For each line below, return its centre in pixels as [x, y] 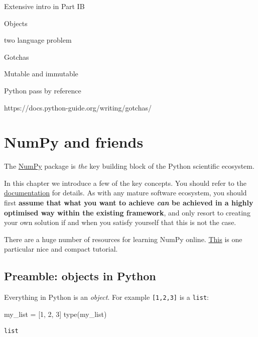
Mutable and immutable [41, 74]
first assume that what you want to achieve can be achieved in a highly [129, 203]
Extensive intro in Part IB [44, 6]
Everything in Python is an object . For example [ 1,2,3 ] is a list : [106, 297]
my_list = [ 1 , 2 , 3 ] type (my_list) [55, 314]
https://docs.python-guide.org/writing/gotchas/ [78, 107]
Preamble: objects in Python [80, 276]
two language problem [38, 40]
